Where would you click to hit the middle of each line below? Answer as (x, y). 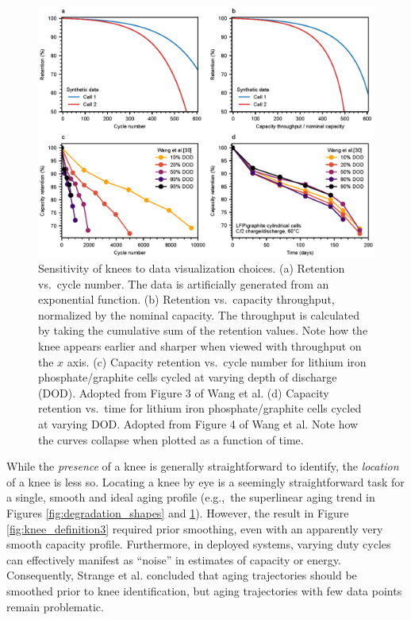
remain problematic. (55, 606)
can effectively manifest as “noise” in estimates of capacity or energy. (174, 559)
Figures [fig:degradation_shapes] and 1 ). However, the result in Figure (178, 513)
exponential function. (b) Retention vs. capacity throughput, (186, 299)
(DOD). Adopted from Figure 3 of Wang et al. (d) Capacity (184, 392)
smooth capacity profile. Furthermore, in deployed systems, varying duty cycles (199, 544)
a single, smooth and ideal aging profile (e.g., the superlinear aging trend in (191, 497)
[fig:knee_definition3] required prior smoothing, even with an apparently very (195, 528)
